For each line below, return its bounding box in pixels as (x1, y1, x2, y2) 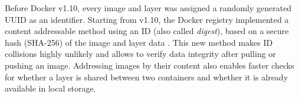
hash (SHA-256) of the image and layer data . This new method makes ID (5, 36, 273, 48)
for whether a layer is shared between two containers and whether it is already (5, 70, 288, 83)
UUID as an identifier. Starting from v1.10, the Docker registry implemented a (5, 13, 289, 25)
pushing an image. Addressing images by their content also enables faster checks (5, 59, 294, 71)
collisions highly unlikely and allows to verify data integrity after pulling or (5, 48, 276, 60)
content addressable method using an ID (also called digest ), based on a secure (5, 25, 289, 37)
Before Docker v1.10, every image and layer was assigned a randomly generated (5, 2, 292, 13)
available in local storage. (5, 82, 96, 94)
